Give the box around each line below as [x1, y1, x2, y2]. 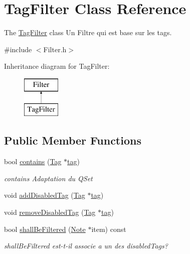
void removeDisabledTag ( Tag [4, 207, 96, 217]
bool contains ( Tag [4, 156, 62, 167]
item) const [91, 223, 126, 234]
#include [4, 44, 32, 54]
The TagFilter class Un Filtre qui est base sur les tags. [4, 27, 172, 38]
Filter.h [43, 44, 67, 54]
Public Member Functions [4, 133, 141, 148]
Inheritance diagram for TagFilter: [4, 61, 110, 71]
